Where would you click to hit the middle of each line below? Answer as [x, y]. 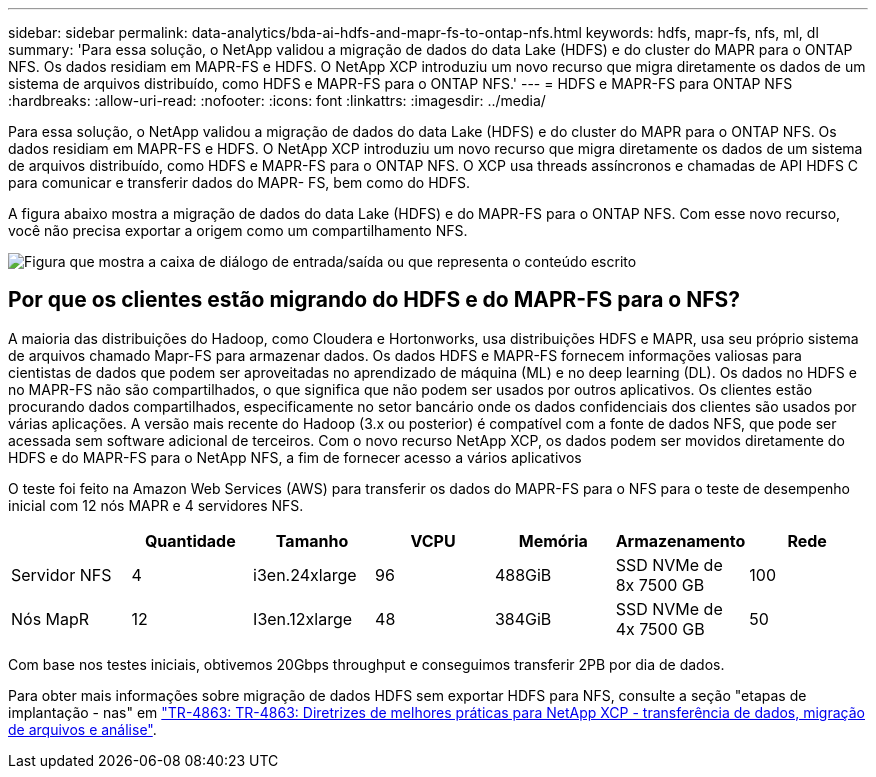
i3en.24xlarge [305, 574]
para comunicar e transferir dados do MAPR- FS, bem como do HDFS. [239, 182]
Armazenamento [680, 540]
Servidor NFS [61, 574]
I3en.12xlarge [303, 618]
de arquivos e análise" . [82, 729]
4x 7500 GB [660, 628]
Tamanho [312, 540]
